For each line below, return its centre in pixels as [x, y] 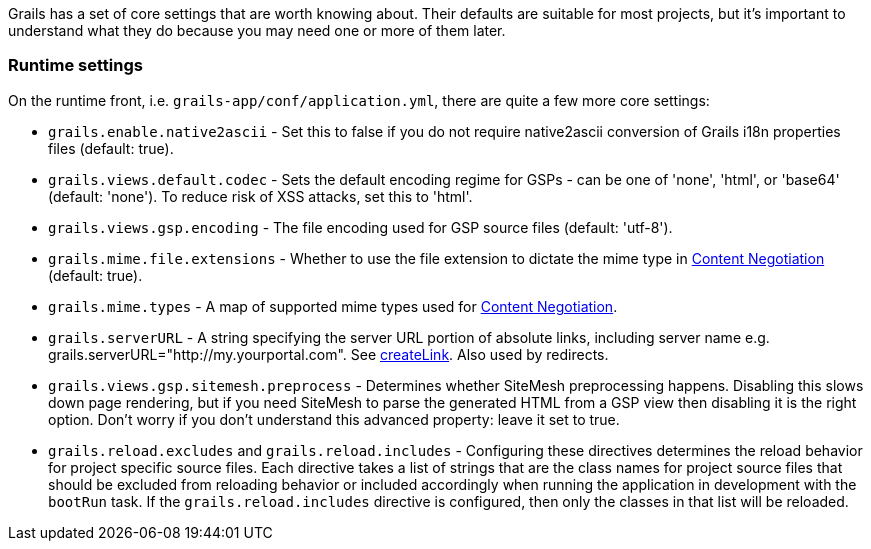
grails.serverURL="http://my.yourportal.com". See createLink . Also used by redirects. [328, 354]
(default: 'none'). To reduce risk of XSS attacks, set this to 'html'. [260, 196]
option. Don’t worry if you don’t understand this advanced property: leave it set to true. [334, 419]
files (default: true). [111, 148]
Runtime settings [75, 65]
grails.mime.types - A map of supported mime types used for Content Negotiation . [333, 306]
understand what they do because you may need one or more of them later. [257, 30]
